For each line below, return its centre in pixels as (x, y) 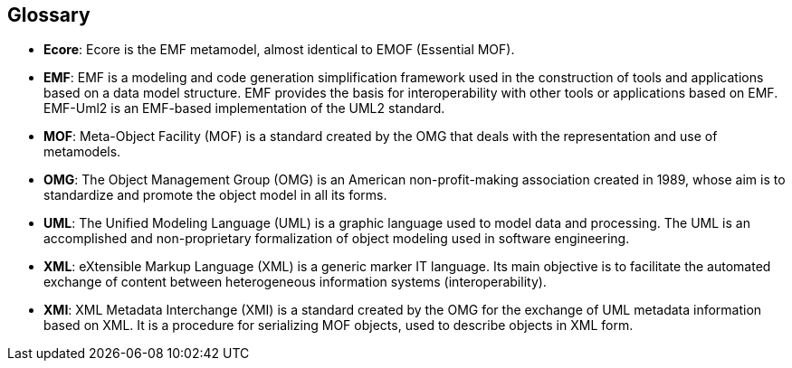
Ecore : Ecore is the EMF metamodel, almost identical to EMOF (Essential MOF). (279, 50)
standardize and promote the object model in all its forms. (215, 195)
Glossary (49, 15)
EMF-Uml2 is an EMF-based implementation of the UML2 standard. (244, 109)
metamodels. (82, 152)
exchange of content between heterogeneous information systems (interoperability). (295, 282)
